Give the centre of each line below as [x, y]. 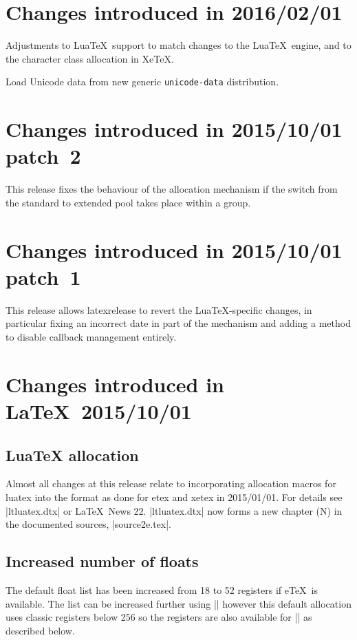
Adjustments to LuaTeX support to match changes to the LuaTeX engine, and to [178, 45]
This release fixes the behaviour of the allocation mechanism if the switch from [172, 189]
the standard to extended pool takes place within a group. [128, 202]
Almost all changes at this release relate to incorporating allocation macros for [171, 483]
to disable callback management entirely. [91, 336]
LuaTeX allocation [72, 455]
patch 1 [43, 276]
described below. [40, 630]
